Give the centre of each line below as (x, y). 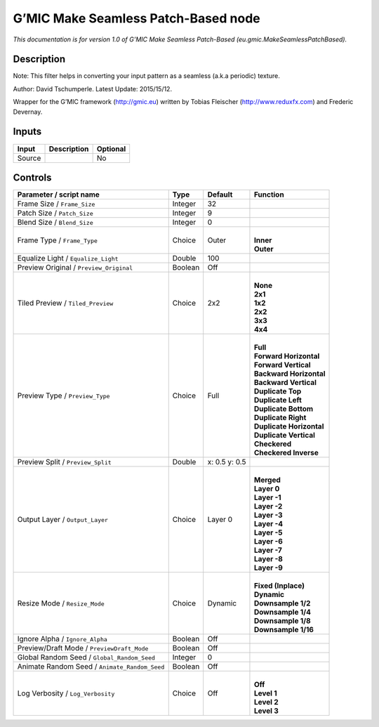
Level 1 (265, 693)
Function (269, 195)
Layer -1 (267, 497)
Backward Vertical (285, 383)
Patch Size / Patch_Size (55, 213)
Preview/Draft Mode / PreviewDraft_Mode (83, 648)
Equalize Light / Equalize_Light (68, 258)
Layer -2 (268, 506)
